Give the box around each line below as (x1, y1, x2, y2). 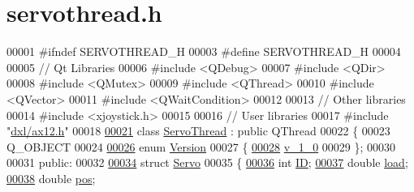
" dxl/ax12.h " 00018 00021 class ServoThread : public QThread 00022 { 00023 (6, 122, 390, 139)
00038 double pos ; (6, 169, 96, 186)
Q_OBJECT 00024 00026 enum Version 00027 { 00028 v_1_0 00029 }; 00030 (6, 138, 396, 155)
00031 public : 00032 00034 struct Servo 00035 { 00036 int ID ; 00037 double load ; (6, 154, 408, 171)
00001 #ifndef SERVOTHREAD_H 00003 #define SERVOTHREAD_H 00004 (6, 43, 401, 60)
